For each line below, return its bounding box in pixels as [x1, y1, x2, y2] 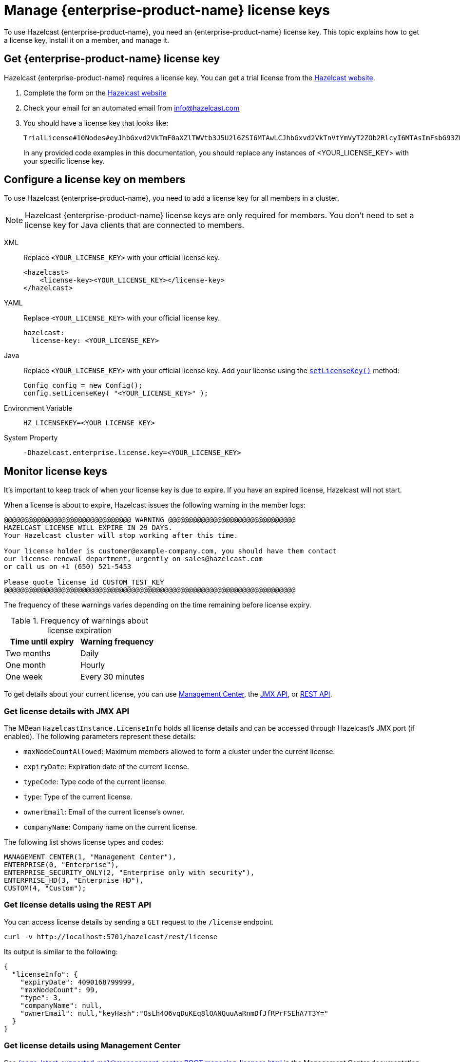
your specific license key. [23, 156, 105, 165]
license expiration [47, 626, 112, 636]
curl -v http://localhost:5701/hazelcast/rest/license [4, 932, 218, 941]
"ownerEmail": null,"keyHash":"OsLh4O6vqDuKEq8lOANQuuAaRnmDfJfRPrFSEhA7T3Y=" [20, 1009, 328, 1017]
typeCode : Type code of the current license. [23, 778, 167, 786]
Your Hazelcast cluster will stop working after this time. [4, 531, 238, 540]
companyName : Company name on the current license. [23, 823, 197, 832]
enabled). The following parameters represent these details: [4, 732, 196, 741]
